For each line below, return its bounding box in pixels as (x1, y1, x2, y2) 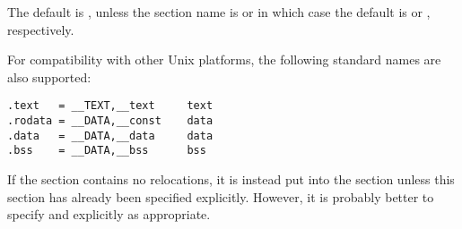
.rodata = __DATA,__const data (7, 114, 214, 128)
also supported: (7, 67, 92, 86)
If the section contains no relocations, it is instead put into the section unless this (7, 170, 455, 188)
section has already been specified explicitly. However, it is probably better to (7, 187, 434, 206)
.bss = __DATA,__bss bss (7, 144, 206, 157)
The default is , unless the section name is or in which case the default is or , (7, 3, 431, 21)
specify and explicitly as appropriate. (7, 205, 211, 224)
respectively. (7, 20, 74, 38)
